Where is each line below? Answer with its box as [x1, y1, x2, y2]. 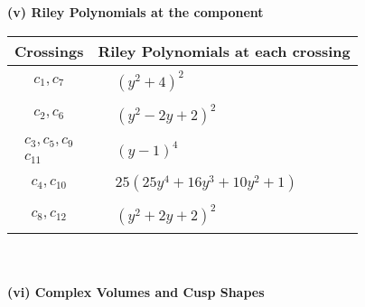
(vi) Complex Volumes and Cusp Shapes [7, 282, 265, 301]
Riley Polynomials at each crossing [98, 40, 351, 61]
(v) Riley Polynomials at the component [7, 3, 264, 21]
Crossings [14, 40, 84, 61]
